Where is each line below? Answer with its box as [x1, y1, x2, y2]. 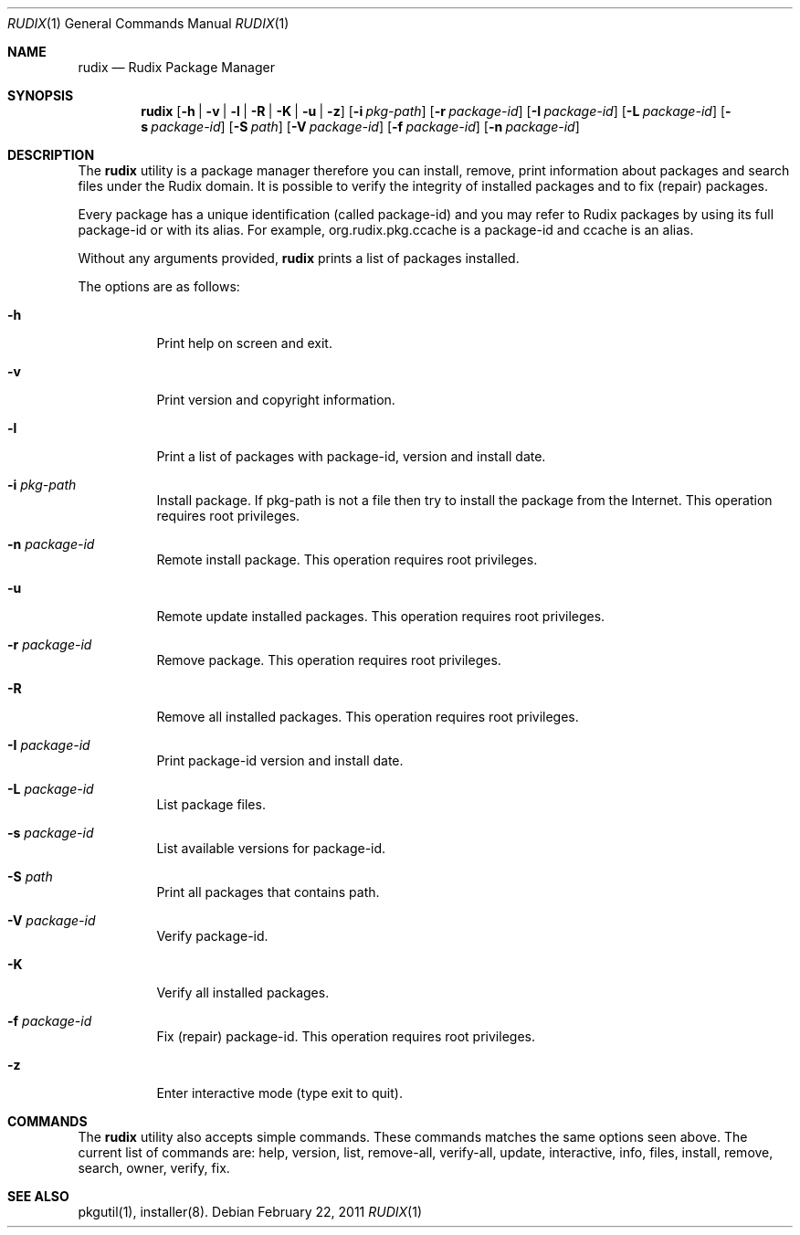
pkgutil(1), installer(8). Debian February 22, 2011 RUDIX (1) [78, 1204, 422, 1219]
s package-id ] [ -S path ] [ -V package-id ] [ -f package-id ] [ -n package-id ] [141, 119, 580, 134]
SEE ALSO [7, 1188, 69, 1204]
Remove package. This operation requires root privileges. [156, 652, 501, 668]
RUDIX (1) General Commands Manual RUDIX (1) [7, 16, 289, 31]
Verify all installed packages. [156, 985, 330, 1000]
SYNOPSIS [7, 88, 74, 103]
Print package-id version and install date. [156, 753, 404, 768]
